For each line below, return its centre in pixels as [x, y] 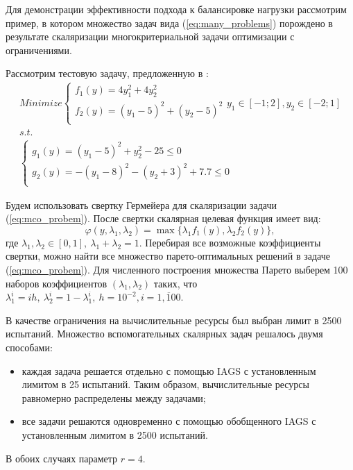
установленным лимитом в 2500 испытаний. [115, 434]
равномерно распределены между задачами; [114, 397]
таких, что [175, 283]
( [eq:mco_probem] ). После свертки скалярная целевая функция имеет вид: [163, 218]
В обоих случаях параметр [62, 458]
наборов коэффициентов [57, 283]
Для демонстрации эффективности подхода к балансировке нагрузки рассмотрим [176, 9]
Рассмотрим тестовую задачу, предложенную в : [107, 73]
